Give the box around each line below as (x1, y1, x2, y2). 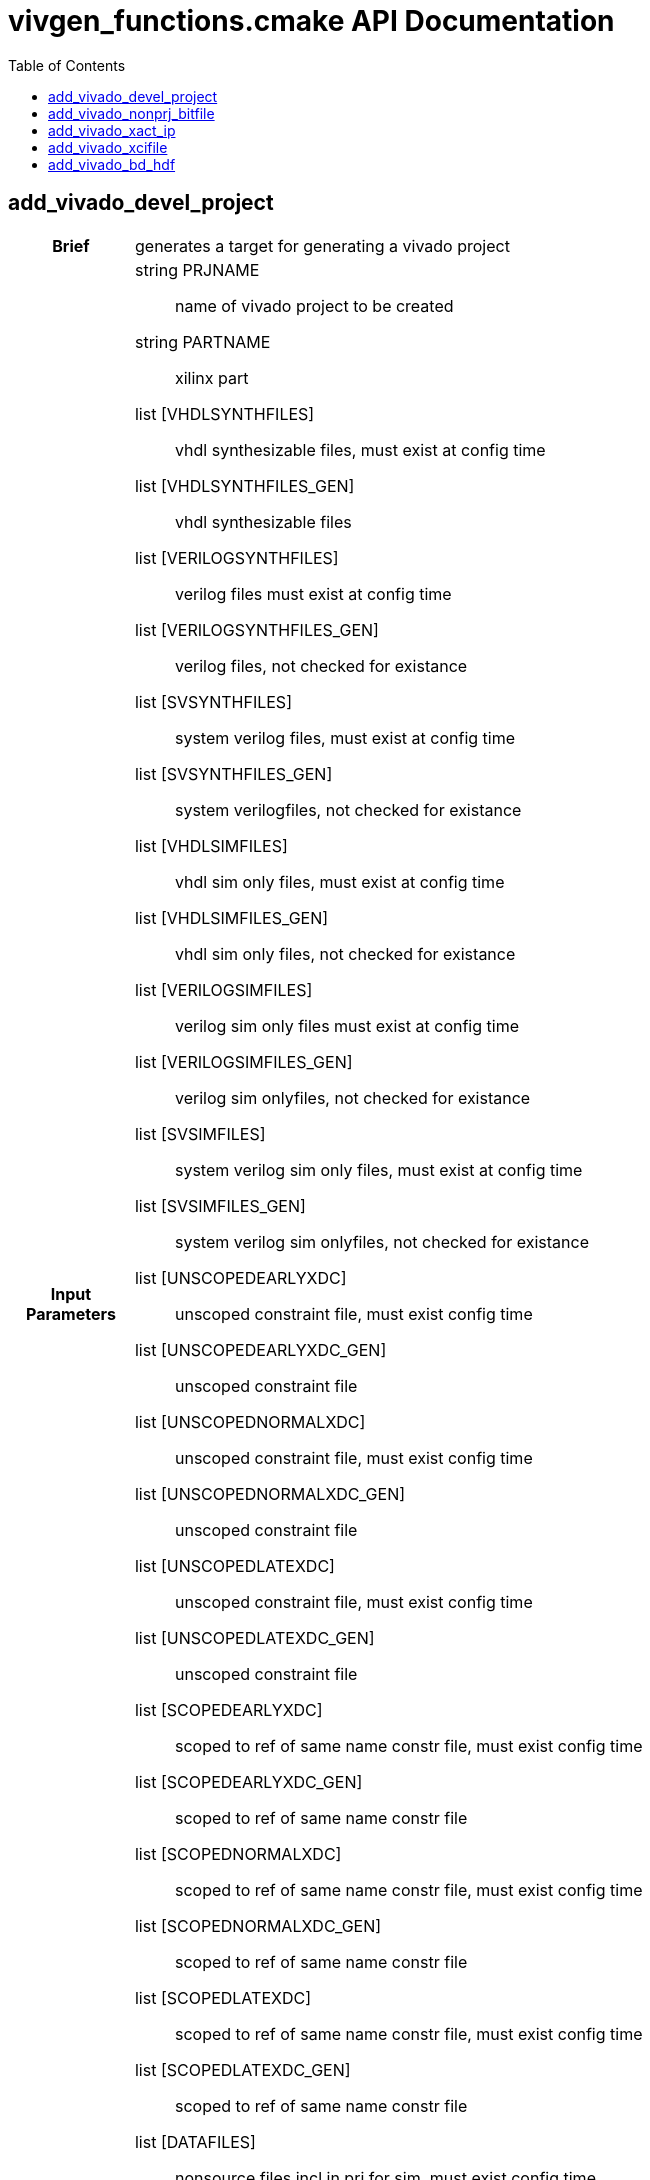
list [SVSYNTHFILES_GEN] (134, 763, 333, 784)
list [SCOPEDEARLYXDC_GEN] (134, 1771, 363, 1792)
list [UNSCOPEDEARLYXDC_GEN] (134, 1339, 387, 1360)
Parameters (26, 1303, 116, 1324)
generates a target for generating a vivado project (134, 235, 510, 256)
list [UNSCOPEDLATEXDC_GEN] (134, 1627, 375, 1648)
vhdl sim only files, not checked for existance (174, 943, 516, 964)
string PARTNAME (134, 331, 271, 352)
